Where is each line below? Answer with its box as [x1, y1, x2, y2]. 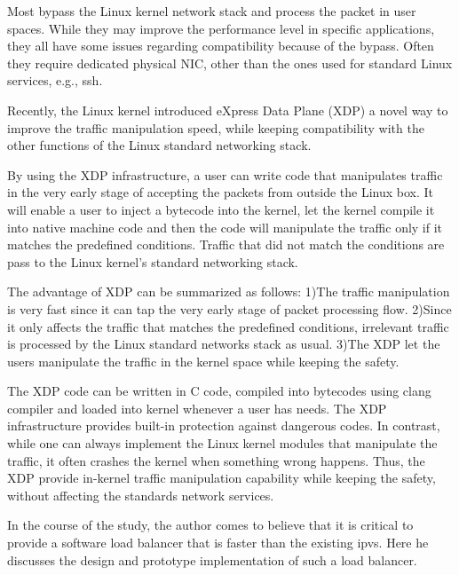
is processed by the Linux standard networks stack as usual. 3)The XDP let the [7, 335, 440, 353]
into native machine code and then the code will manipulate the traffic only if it [7, 217, 443, 236]
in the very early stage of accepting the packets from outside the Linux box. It [7, 183, 434, 201]
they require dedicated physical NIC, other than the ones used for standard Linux [7, 53, 453, 72]
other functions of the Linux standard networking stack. [7, 136, 312, 154]
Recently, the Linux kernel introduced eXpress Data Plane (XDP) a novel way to [7, 100, 448, 119]
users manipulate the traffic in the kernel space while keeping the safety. [7, 351, 400, 370]
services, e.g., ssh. [7, 71, 103, 90]
